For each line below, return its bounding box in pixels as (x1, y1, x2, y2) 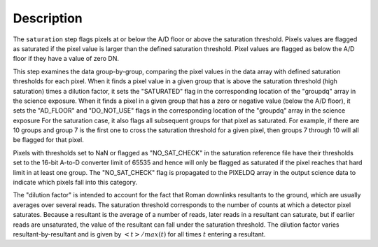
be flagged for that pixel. (13, 136, 84, 144)
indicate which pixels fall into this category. (13, 178, 138, 187)
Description (13, 10, 83, 26)
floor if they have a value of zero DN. (13, 55, 119, 63)
